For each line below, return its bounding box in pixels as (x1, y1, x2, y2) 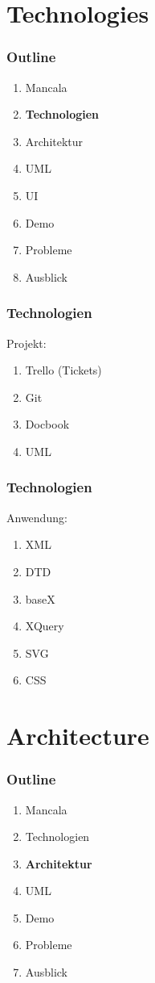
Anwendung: (6, 508, 67, 525)
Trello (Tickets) (25, 362, 102, 379)
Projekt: (6, 334, 47, 351)
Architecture (6, 719, 149, 752)
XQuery (25, 617, 64, 634)
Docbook (25, 416, 70, 433)
